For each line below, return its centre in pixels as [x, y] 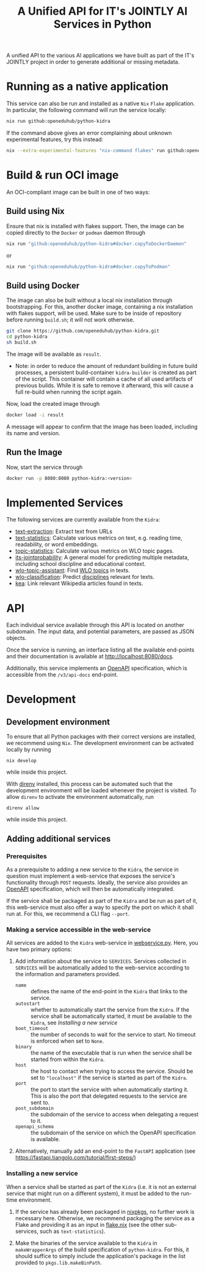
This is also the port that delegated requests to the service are [109, 1096]
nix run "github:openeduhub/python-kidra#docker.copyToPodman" [88, 267]
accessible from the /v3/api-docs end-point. [62, 675]
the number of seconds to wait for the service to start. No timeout [113, 1035]
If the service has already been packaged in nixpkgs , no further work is [105, 1211]
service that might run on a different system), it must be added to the [93, 1193]
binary [23, 1047]
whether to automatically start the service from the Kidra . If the [110, 1010]
